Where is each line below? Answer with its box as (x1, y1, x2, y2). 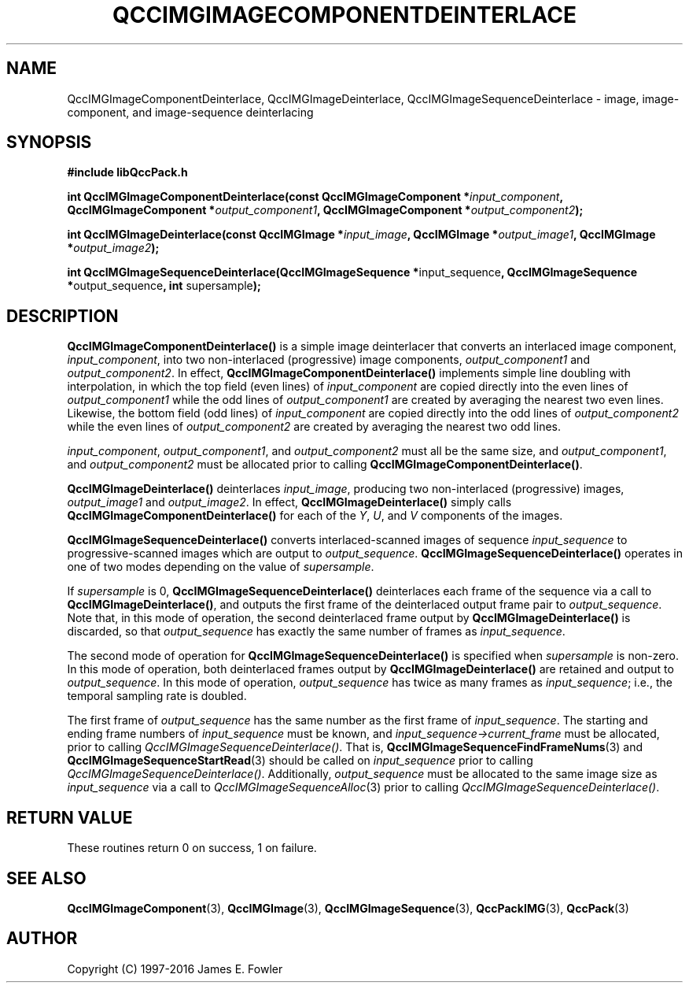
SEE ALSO (6, 868, 87, 888)
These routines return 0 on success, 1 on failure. (67, 841, 317, 855)
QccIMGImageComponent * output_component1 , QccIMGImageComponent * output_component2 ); (67, 203, 584, 217)
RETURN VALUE (6, 807, 133, 828)
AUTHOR (6, 928, 78, 949)
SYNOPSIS (6, 132, 92, 153)
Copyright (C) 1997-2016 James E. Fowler (67, 961, 283, 976)
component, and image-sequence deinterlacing (67, 105, 314, 119)
